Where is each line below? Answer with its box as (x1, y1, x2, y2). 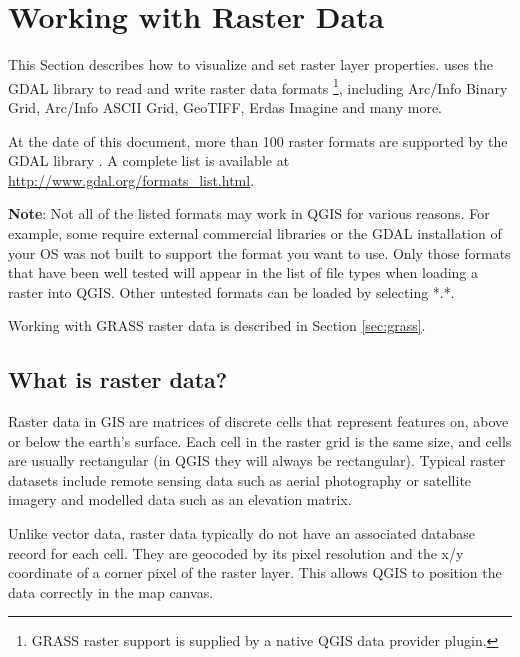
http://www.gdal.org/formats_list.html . (8, 169, 255, 190)
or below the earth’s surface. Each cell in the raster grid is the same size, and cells (8, 430, 512, 451)
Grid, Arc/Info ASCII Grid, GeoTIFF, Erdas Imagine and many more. (8, 96, 443, 117)
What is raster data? (8, 364, 228, 395)
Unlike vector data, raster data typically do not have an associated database (8, 523, 476, 544)
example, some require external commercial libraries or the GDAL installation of (8, 222, 502, 243)
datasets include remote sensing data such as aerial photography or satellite (8, 469, 472, 490)
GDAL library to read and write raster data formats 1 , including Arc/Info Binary (8, 74, 508, 98)
